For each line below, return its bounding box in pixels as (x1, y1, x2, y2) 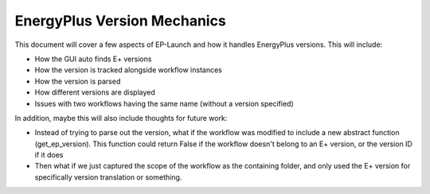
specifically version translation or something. (34, 172, 182, 182)
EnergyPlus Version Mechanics (14, 12, 226, 29)
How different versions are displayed (34, 87, 155, 97)
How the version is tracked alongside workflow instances (34, 65, 222, 75)
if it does (34, 150, 64, 160)
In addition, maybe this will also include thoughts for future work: (14, 113, 228, 122)
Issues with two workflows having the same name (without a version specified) (34, 99, 294, 108)
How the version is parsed (34, 76, 121, 86)
